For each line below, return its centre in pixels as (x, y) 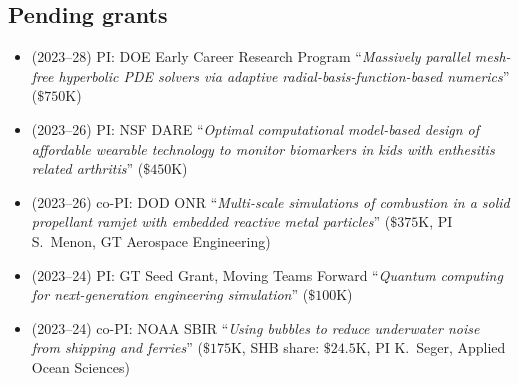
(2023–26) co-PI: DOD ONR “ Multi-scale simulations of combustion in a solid (270, 201)
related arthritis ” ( (87, 168)
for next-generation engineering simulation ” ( (170, 294)
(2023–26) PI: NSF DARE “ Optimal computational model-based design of (255, 128)
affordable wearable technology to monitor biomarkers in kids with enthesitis (263, 148)
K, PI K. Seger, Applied (430, 347)
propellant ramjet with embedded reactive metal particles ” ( (211, 221)
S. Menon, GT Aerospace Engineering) (151, 240)
